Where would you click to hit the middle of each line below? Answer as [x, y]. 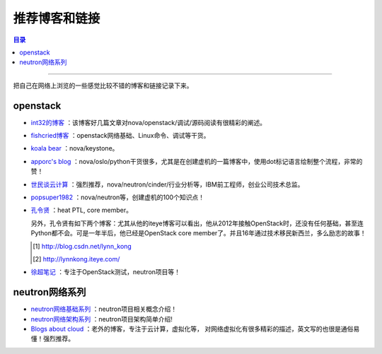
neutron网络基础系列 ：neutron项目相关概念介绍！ [104, 309]
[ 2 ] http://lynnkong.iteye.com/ [76, 259]
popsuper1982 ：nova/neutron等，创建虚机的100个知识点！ [118, 197]
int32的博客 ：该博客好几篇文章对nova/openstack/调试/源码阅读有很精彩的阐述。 [149, 122]
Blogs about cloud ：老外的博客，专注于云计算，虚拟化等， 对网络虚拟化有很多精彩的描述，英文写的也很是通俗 [192, 329]
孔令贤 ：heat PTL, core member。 [81, 210]
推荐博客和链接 [57, 18]
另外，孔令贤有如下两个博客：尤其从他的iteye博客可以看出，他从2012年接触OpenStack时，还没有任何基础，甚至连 [197, 223]
